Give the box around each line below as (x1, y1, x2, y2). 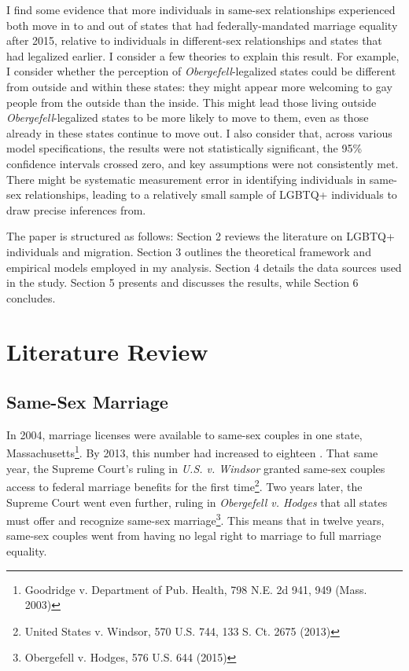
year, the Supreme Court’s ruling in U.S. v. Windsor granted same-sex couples (6, 460, 385, 476)
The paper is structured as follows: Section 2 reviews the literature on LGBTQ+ (6, 228, 395, 244)
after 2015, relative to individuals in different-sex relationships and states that (6, 32, 382, 49)
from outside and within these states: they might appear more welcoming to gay (6, 78, 392, 94)
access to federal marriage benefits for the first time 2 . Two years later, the (6, 476, 363, 494)
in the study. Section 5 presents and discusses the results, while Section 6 (6, 274, 359, 291)
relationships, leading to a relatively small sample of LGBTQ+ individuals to (24, 186, 397, 203)
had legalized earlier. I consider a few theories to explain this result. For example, (6, 47, 400, 64)
